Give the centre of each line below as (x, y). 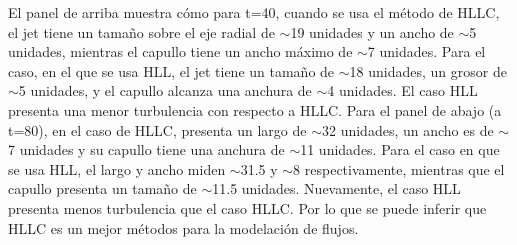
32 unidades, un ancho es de (407, 129)
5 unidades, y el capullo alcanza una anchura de (165, 90)
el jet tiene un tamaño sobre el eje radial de (141, 31)
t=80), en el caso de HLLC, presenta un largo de (157, 129)
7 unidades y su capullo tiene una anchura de (146, 149)
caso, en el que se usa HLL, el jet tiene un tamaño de (171, 70)
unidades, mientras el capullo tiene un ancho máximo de (180, 51)
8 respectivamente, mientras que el (399, 168)
